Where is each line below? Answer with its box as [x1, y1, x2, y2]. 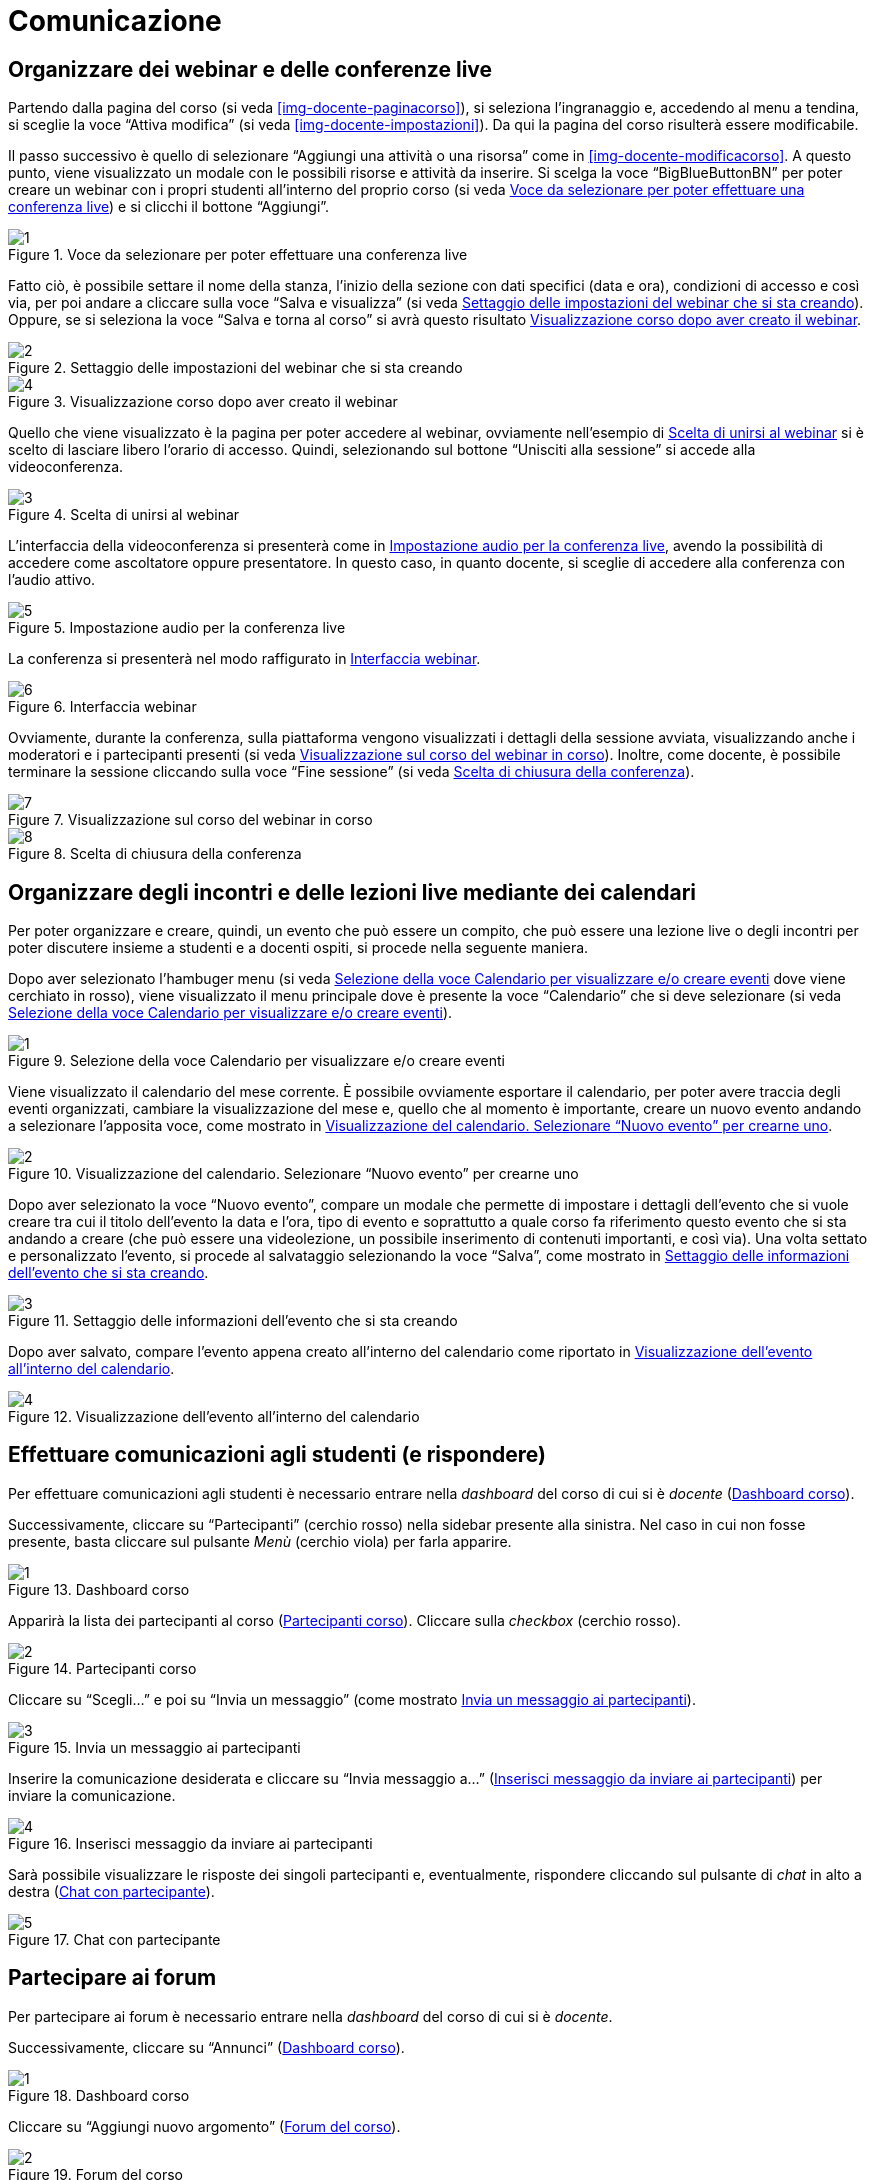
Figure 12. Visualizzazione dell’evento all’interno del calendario [8, 1408, 420, 1426]
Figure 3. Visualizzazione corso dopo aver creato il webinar [8, 393, 398, 411]
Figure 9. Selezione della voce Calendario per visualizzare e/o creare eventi [8, 1052, 505, 1070]
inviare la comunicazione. [8, 1786, 176, 1804]
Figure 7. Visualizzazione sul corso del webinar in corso [8, 811, 373, 829]
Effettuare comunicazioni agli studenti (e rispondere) [8, 1442, 546, 1468]
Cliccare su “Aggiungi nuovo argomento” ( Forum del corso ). [8, 2117, 401, 2135]
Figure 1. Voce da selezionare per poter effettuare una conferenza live [8, 246, 468, 264]
